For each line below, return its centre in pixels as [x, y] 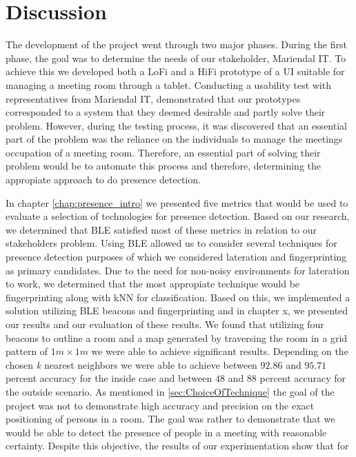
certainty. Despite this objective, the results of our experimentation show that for [177, 446]
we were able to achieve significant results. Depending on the [220, 351]
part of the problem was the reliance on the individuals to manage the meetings [174, 139]
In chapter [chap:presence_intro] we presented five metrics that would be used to [177, 202]
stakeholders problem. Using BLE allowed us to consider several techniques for [171, 243]
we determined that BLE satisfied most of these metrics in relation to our [161, 229]
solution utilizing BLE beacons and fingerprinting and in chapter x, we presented [177, 311]
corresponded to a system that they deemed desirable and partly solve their [166, 112]
